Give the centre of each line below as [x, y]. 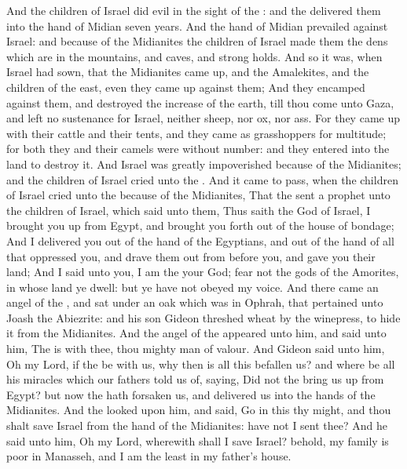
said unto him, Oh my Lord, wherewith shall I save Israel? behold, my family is [198, 440]
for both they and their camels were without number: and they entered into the [198, 149]
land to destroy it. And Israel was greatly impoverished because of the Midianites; [204, 164]
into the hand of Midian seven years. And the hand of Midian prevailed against [197, 25]
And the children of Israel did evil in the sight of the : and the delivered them [194, 10]
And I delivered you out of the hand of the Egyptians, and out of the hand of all [200, 240]
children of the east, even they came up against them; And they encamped [186, 87]
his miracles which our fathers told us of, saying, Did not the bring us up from [195, 379]
